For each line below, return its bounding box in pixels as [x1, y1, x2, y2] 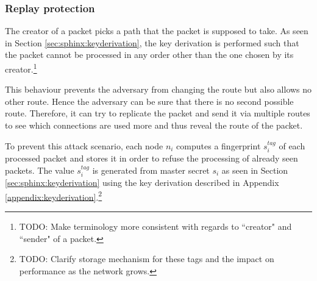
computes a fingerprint [176, 139, 261, 152]
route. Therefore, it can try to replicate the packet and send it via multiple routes [5, 107, 310, 119]
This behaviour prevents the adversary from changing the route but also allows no [5, 83, 312, 96]
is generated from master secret [92, 163, 210, 176]
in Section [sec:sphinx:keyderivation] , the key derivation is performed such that [5, 36, 299, 49]
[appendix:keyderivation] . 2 [5, 188, 102, 203]
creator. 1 [5, 61, 37, 75]
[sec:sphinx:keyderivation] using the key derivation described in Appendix [5, 176, 279, 189]
